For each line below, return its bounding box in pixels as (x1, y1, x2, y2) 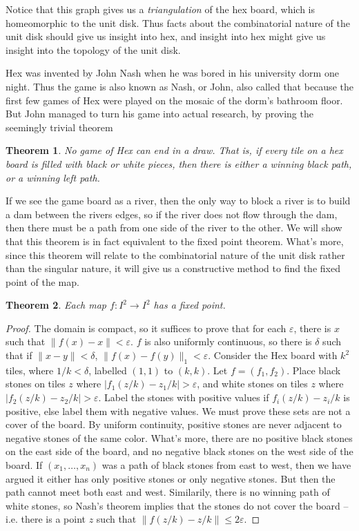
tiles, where (6, 363, 54, 377)
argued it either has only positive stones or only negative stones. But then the (6, 471, 336, 485)
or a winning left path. (6, 170, 100, 184)
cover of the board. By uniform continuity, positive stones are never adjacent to (6, 417, 342, 432)
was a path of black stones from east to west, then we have (101, 458, 351, 472)
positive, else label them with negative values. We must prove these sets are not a (6, 403, 351, 418)
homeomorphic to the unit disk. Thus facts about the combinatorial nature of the (6, 15, 350, 30)
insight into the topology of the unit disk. (6, 42, 181, 57)
